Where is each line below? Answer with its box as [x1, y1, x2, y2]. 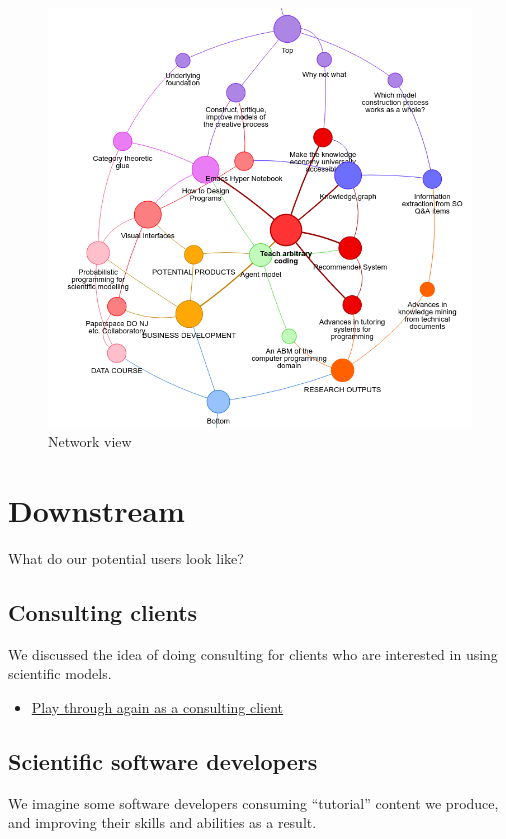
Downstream [8, 489, 185, 530]
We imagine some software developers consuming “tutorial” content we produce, [8, 792, 499, 813]
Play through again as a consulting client [31, 696, 284, 717]
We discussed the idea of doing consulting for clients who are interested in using [8, 643, 498, 664]
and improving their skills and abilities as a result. [8, 812, 317, 833]
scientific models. [8, 663, 112, 684]
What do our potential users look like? [8, 547, 244, 568]
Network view [48, 431, 132, 452]
